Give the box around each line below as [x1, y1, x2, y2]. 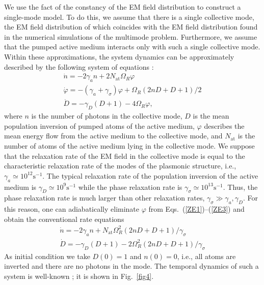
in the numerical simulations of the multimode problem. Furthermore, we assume [4, 31, 257, 42]
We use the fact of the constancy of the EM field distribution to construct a [4, 2, 241, 12]
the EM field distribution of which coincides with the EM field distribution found [4, 21, 258, 32]
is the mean [193, 110, 229, 121]
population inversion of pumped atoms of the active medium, [4, 120, 195, 131]
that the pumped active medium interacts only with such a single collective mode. [4, 41, 260, 52]
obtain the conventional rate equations [4, 213, 124, 224]
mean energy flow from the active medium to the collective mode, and [4, 130, 223, 141]
